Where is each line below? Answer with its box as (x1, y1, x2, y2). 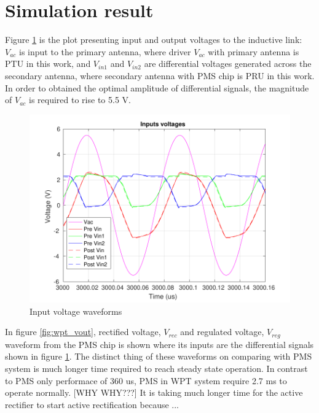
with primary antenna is (208, 45, 299, 58)
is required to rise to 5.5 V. (29, 93, 131, 106)
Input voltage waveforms (30, 304, 122, 317)
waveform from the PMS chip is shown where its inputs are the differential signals (5, 338, 314, 350)
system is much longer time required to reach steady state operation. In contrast (5, 362, 308, 375)
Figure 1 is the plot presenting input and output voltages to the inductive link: (5, 33, 302, 46)
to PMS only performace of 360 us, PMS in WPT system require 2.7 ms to (5, 374, 287, 387)
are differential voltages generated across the (144, 57, 312, 70)
